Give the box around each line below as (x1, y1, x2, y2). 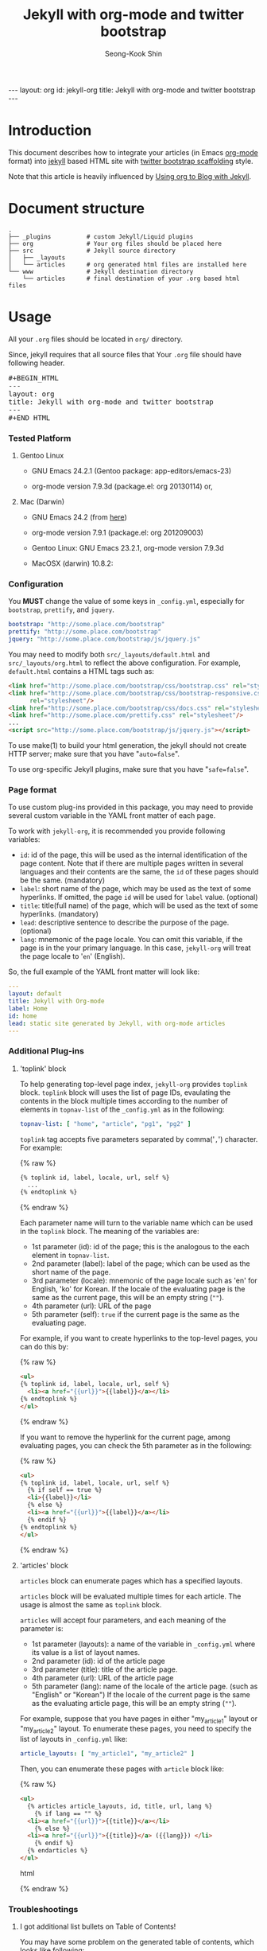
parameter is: (19, 1623, 64, 1633)
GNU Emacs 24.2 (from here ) (31, 512, 127, 522)
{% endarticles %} (27, 1847, 88, 1855)
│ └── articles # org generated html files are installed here (8, 260, 247, 268)
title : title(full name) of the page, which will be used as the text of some (19, 901, 258, 910)
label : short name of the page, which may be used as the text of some (19, 884, 252, 894)
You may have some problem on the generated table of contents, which (19, 1937, 254, 1947)
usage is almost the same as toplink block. (19, 1599, 162, 1609)
